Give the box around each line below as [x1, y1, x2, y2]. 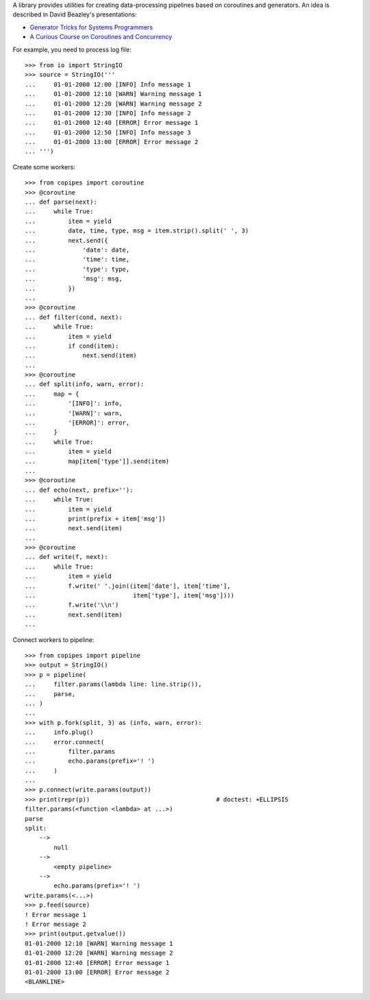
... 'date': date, [25, 246, 130, 254]
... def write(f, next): [25, 553, 108, 561]
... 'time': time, [25, 256, 130, 263]
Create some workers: [12, 163, 75, 171]
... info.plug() [25, 728, 94, 737]
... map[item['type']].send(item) [25, 457, 170, 465]
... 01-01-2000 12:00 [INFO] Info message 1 [25, 80, 191, 88]
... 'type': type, [25, 265, 130, 273]
